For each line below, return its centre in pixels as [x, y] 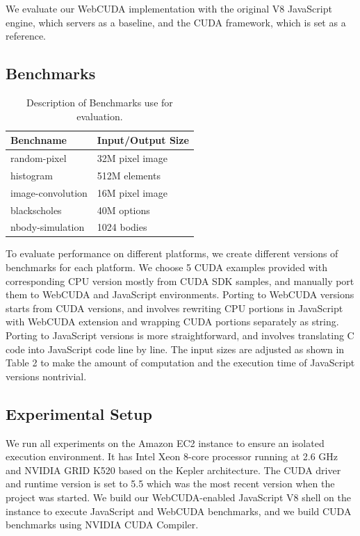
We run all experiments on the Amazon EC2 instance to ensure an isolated [165, 442]
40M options [123, 210]
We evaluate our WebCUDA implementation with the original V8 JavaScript [169, 8]
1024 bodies [122, 227]
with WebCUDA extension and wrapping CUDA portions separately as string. [172, 322]
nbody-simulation [48, 227]
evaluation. [100, 116]
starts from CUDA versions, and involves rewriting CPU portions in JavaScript [174, 308]
